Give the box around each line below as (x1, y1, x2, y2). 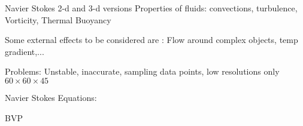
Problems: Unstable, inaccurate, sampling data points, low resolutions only (5, 65, 280, 78)
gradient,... (5, 45, 44, 57)
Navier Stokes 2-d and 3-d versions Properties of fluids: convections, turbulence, (5, 2, 298, 14)
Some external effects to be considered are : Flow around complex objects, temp (5, 33, 298, 46)
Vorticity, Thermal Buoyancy (5, 13, 111, 26)
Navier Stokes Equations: (5, 91, 97, 103)
